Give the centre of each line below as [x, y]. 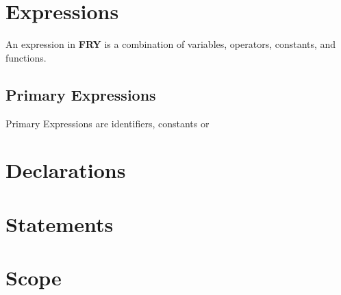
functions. [26, 57]
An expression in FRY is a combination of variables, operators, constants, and [171, 44]
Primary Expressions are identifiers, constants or [108, 123]
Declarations [66, 170]
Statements [60, 223]
